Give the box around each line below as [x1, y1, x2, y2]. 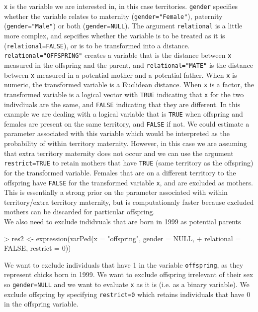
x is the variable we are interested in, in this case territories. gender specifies [4, 1, 238, 11]
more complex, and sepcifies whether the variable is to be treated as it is [4, 30, 225, 40]
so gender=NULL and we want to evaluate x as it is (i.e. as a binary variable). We [4, 279, 250, 289]
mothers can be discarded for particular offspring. [4, 206, 155, 217]
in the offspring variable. [4, 299, 79, 309]
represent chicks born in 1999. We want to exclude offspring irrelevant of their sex [4, 269, 254, 280]
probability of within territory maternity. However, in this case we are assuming [4, 138, 247, 149]
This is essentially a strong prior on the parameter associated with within [4, 187, 228, 197]
